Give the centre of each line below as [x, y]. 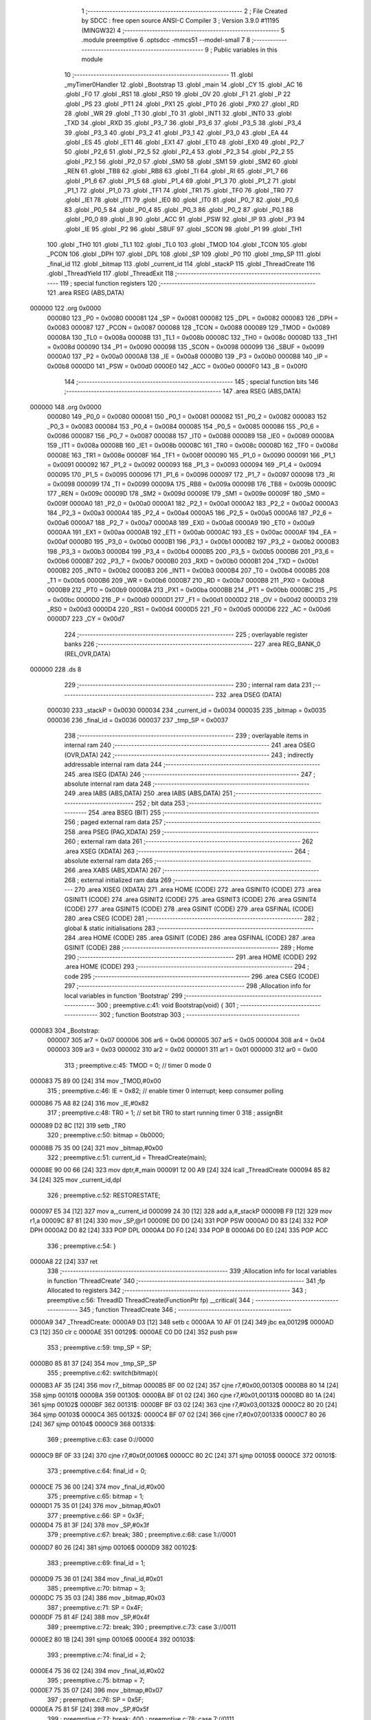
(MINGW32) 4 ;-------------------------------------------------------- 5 [183, 30]
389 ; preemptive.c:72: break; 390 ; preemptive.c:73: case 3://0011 [142, 1626]
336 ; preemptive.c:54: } [81, 1246]
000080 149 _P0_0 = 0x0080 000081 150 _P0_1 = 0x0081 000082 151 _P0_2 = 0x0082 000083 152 [187, 417]
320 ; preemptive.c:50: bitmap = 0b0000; [106, 1135]
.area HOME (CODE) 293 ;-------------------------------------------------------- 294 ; [187, 967]
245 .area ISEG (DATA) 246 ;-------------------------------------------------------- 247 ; [190, 774]
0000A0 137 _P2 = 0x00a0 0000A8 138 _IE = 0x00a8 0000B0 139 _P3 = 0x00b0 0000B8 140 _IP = [188, 356]
